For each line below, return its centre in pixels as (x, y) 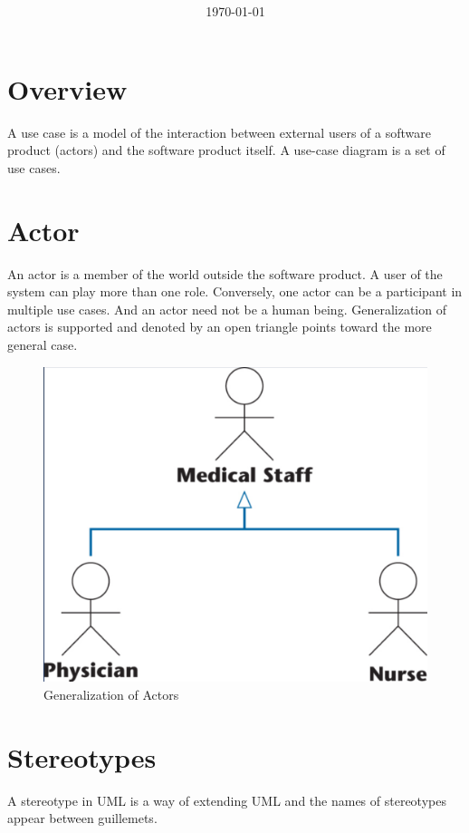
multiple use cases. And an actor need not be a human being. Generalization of (227, 309)
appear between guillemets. (82, 818)
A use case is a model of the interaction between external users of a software (219, 132)
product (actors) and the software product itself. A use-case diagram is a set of (226, 150)
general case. (43, 344)
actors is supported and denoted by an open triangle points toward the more (220, 327)
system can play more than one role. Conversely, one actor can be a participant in (235, 291)
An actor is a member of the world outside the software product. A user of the (225, 273)
